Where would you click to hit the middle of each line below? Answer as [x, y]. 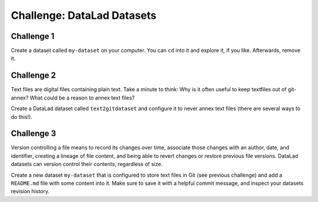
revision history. [30, 191]
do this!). [21, 117]
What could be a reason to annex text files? [82, 98]
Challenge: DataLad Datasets [84, 15]
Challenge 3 [34, 133]
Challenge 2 [33, 76]
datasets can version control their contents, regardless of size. [87, 164]
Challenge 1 [33, 36]
